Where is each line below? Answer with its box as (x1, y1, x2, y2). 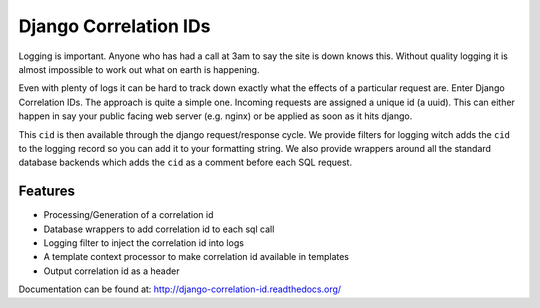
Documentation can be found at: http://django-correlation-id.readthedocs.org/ (18, 283, 342, 295)
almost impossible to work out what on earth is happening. (18, 63, 260, 75)
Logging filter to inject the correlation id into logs (43, 236, 245, 249)
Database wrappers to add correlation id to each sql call (43, 223, 275, 235)
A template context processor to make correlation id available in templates (43, 251, 350, 263)
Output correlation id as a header (43, 265, 180, 277)
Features (18, 183, 75, 200)
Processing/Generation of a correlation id (43, 209, 214, 221)
